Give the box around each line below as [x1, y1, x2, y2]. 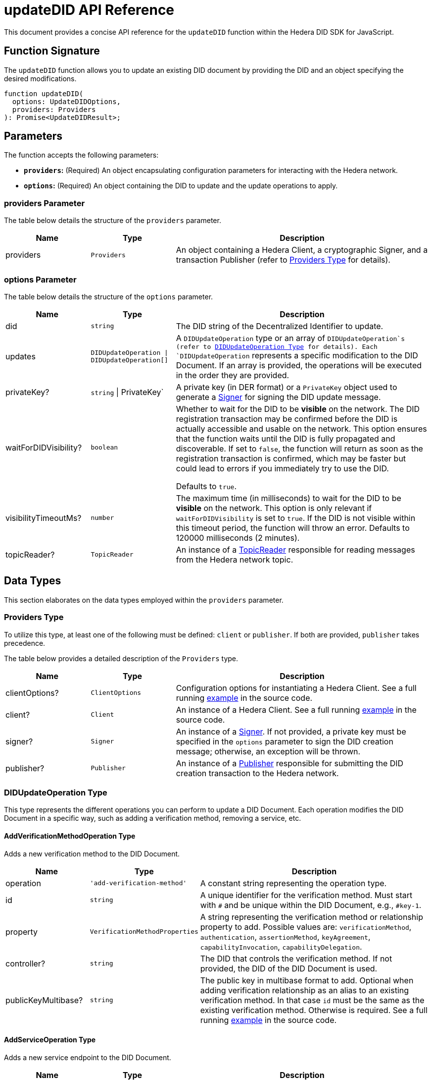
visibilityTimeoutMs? [5, 512, 82, 523]
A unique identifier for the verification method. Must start [200, 890, 413, 900]
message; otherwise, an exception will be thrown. [176, 746, 361, 756]
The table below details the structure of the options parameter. [4, 292, 213, 301]
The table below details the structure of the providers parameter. [4, 216, 221, 225]
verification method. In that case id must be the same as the [200, 995, 425, 1005]
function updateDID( [4, 89, 84, 98]
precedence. [4, 638, 46, 647]
